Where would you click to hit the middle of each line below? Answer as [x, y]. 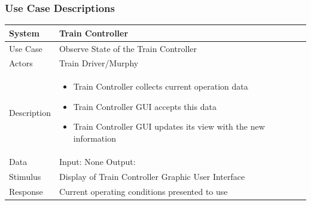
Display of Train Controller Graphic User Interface [152, 176]
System [24, 33]
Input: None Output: [97, 161]
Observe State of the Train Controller [128, 48]
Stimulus [25, 176]
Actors [21, 63]
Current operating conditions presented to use [143, 191]
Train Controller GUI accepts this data [145, 106]
